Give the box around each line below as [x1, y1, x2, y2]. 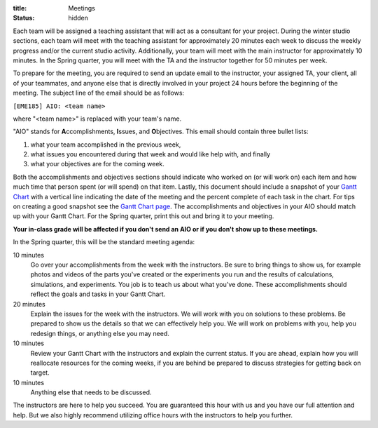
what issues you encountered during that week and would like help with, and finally [30, 150, 271, 159]
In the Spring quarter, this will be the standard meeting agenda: [13, 238, 195, 246]
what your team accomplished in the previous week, [30, 140, 181, 149]
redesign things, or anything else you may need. [30, 329, 169, 337]
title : [13, 4, 27, 12]
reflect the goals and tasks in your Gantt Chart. [30, 290, 166, 298]
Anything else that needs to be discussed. [30, 388, 152, 396]
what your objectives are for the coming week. [30, 160, 164, 168]
